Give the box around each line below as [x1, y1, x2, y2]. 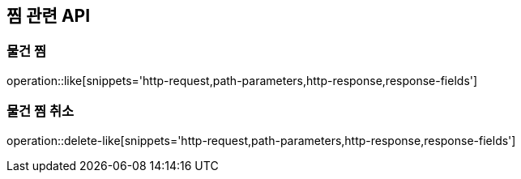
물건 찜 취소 [6, 103, 75, 120]
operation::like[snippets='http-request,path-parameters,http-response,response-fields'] [6, 73, 478, 87]
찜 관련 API [6, 6, 91, 26]
